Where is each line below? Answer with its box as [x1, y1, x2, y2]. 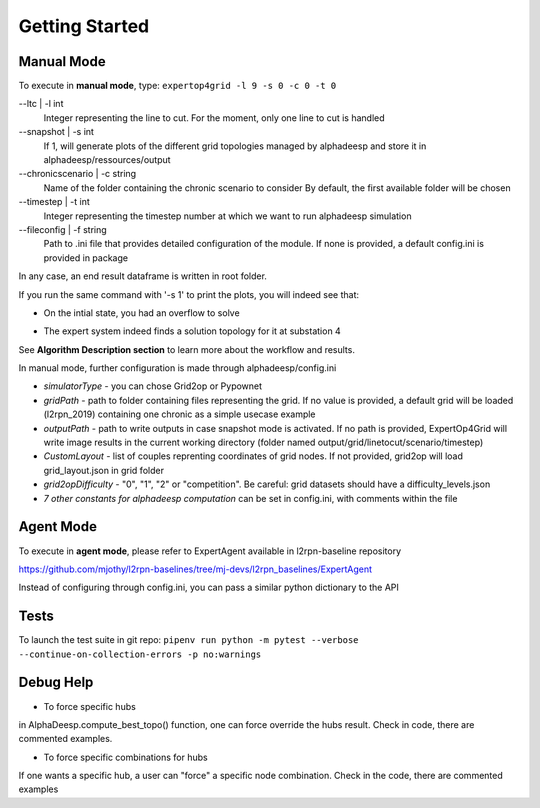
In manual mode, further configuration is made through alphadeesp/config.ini [18, 362, 337, 374]
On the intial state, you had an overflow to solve [43, 306, 240, 319]
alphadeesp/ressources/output [43, 154, 171, 166]
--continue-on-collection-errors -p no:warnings [18, 648, 262, 660]
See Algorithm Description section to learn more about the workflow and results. [18, 343, 355, 355]
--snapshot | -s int [18, 126, 95, 138]
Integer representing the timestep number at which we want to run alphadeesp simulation [43, 210, 412, 222]
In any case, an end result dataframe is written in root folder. [18, 270, 267, 282]
